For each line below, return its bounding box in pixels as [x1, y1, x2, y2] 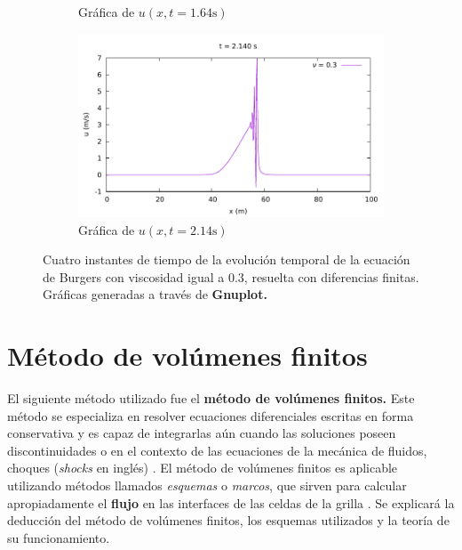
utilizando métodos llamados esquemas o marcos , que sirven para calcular [7, 476, 407, 495]
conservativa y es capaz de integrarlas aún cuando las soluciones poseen [7, 424, 396, 442]
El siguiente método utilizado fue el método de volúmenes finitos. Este [7, 389, 415, 408]
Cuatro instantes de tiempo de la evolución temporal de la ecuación [43, 250, 410, 269]
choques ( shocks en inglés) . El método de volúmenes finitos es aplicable [7, 458, 398, 477]
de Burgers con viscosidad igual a [43, 267, 225, 286]
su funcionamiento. [7, 528, 110, 546]
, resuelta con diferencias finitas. [243, 267, 419, 286]
